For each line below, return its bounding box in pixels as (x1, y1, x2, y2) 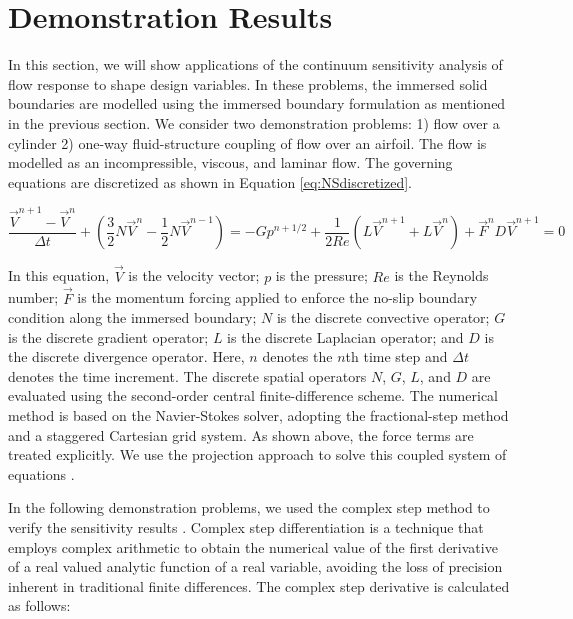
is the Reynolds (394, 265, 489, 286)
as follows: (8, 595, 71, 616)
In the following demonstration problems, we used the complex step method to (8, 497, 490, 518)
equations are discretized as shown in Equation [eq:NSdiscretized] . (8, 171, 412, 192)
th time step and (345, 346, 448, 367)
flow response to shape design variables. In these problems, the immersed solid (8, 73, 488, 94)
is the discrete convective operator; (276, 307, 490, 328)
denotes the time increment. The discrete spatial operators (8, 365, 367, 386)
